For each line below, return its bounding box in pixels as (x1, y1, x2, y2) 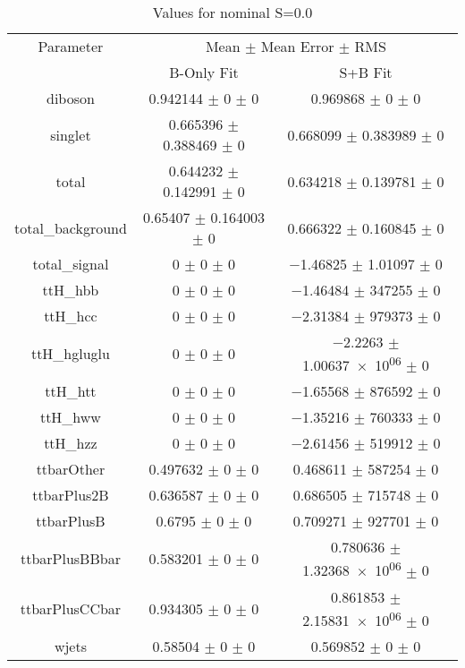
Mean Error (260, 36, 334, 56)
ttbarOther (36, 458, 106, 480)
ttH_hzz (44, 432, 97, 454)
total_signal (32, 253, 109, 274)
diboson (46, 88, 95, 108)
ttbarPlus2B (32, 484, 109, 506)
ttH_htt (45, 381, 97, 402)
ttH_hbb (42, 279, 99, 300)
